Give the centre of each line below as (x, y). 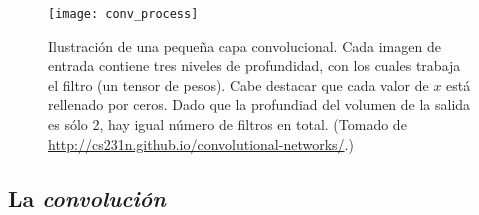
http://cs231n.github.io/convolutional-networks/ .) (201, 143)
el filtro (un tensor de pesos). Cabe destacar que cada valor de (238, 84)
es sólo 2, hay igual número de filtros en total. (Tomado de (227, 124)
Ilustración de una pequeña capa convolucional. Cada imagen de (244, 45)
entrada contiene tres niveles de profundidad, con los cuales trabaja (254, 65)
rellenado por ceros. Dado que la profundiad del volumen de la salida (259, 104)
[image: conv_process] (123, 14)
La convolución (87, 197)
